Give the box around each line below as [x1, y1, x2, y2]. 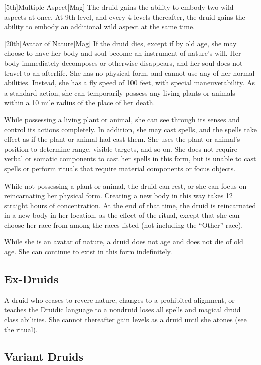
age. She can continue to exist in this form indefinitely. [4, 246, 172, 257]
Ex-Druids [4, 271, 59, 287]
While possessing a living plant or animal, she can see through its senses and [4, 114, 240, 124]
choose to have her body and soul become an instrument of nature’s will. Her [4, 48, 241, 58]
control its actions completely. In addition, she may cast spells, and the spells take [4, 124, 257, 134]
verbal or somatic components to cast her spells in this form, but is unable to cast [4, 153, 256, 164]
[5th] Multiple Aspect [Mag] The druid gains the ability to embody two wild [4, 2, 234, 12]
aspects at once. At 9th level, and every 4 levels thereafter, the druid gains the [4, 11, 245, 22]
